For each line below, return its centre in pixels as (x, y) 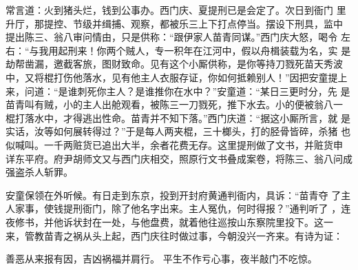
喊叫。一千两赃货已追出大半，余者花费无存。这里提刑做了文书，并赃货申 (179, 144)
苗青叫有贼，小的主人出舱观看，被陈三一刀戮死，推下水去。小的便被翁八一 (174, 104)
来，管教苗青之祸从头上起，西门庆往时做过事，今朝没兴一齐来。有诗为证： (174, 235)
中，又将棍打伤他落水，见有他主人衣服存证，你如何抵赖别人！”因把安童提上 (177, 77)
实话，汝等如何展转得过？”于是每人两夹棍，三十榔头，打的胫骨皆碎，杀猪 (172, 131)
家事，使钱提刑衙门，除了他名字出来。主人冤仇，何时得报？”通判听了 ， (178, 208)
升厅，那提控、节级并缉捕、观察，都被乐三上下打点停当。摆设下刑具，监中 (174, 23)
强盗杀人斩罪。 (39, 172)
